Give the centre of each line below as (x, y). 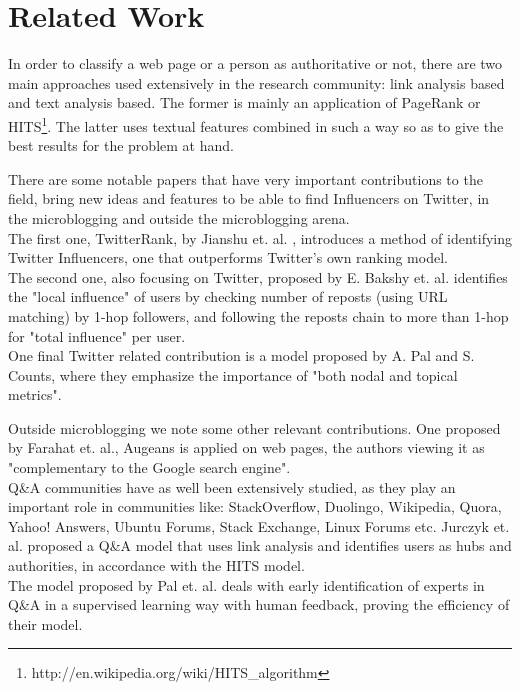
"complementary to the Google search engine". (149, 467)
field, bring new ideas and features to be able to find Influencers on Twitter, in (249, 198)
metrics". (35, 394)
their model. (45, 623)
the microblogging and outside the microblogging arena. (179, 217)
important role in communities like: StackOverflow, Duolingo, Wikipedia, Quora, (255, 506)
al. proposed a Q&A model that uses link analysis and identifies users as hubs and (260, 545)
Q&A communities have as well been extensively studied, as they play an (232, 486)
